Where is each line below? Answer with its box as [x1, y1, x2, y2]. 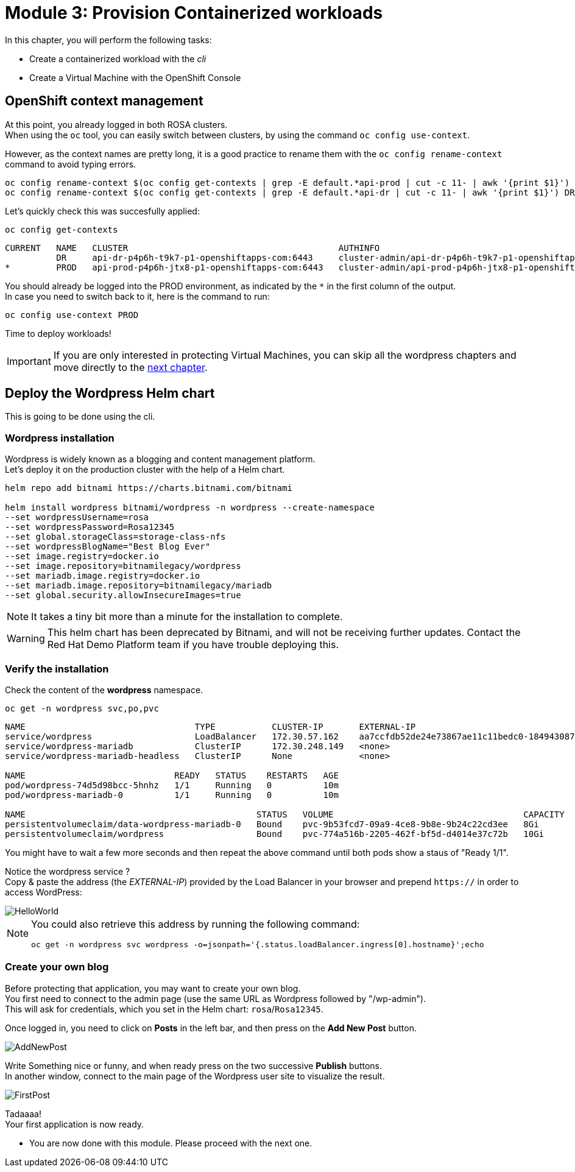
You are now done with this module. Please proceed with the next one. [29, 1137, 312, 1148]
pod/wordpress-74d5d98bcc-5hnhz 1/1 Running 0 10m [5, 780, 339, 790]
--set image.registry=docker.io [5, 551, 159, 562]
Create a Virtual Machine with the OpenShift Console [29, 72, 241, 83]
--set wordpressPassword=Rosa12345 [5, 522, 175, 532]
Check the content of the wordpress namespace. [5, 684, 203, 695]
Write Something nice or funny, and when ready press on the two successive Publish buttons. [5, 1060, 383, 1071]
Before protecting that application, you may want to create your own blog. [5, 983, 301, 994]
